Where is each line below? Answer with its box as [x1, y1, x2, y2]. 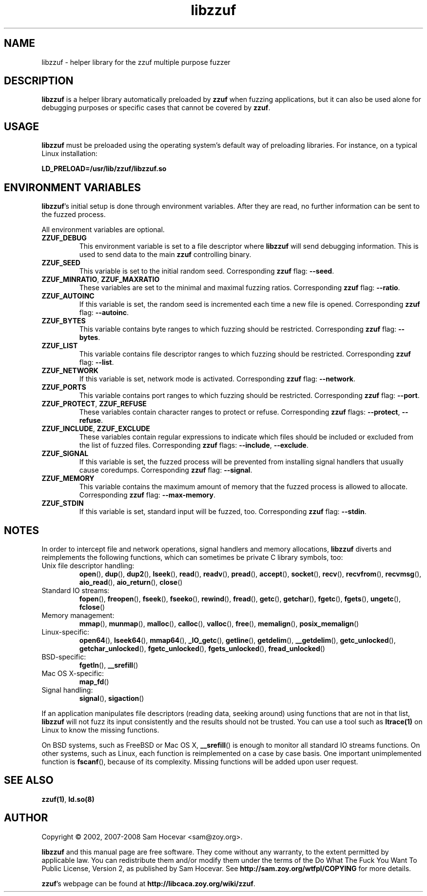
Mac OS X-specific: [41, 669, 104, 677]
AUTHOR [4, 812, 48, 824]
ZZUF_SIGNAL [41, 449, 89, 458]
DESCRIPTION [4, 75, 74, 87]
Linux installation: [41, 149, 97, 158]
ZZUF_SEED [41, 259, 80, 267]
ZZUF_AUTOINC [41, 292, 95, 300]
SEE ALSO [4, 774, 54, 787]
